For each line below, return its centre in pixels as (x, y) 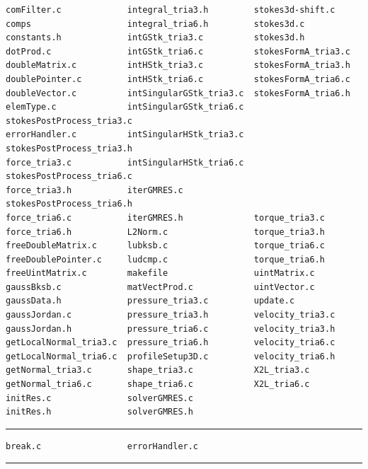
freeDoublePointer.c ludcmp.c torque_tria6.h (166, 259)
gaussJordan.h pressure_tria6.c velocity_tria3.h (171, 329)
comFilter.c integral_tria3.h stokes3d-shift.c (171, 10)
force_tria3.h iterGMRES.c (94, 190)
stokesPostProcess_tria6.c (69, 176)
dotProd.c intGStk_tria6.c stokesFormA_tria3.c (178, 51)
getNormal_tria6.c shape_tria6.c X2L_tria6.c (158, 384)
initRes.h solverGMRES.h (99, 412)
